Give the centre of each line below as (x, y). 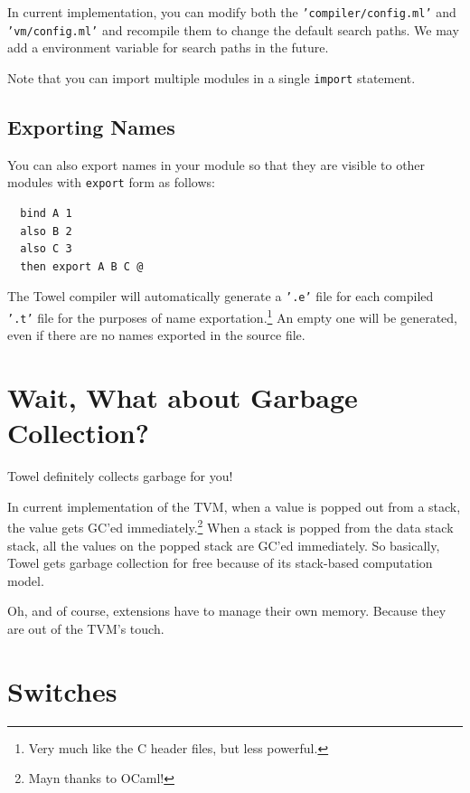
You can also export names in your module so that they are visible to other (216, 164)
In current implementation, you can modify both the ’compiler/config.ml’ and (232, 12)
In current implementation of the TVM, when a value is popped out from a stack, (234, 506)
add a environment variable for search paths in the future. (168, 47)
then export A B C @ (82, 266)
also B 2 (46, 231)
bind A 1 (46, 214)
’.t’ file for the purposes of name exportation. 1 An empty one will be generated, (232, 316)
